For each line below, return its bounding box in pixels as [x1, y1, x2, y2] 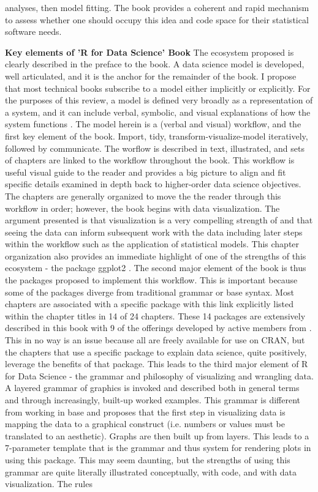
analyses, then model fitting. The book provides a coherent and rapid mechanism [5, 1, 309, 13]
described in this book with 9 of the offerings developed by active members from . [5, 321, 312, 334]
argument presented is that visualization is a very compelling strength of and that [5, 214, 313, 226]
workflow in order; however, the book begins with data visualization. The [5, 201, 280, 214]
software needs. [5, 25, 62, 38]
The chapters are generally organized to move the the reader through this [5, 189, 281, 202]
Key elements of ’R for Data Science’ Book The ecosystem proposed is [5, 45, 294, 58]
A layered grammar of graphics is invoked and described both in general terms [5, 381, 300, 394]
